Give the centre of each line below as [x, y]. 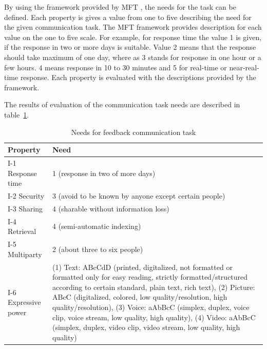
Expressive [24, 302]
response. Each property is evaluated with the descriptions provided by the [138, 77]
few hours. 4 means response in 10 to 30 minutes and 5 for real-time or [116, 67]
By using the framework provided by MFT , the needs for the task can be [120, 7]
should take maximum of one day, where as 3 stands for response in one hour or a [133, 57]
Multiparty [25, 254]
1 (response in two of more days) [104, 173]
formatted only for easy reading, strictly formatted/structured [150, 277]
